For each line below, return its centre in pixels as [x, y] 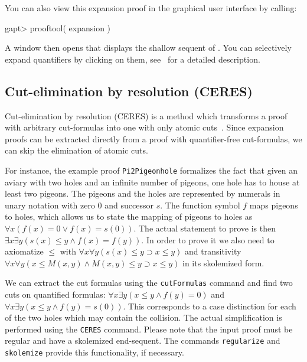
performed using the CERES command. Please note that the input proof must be [149, 329]
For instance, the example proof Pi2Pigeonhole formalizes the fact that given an [151, 170]
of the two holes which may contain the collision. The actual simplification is [143, 317]
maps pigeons [274, 205]
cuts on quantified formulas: [55, 294]
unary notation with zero [50, 205]
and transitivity [213, 251]
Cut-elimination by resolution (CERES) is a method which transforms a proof [146, 115]
